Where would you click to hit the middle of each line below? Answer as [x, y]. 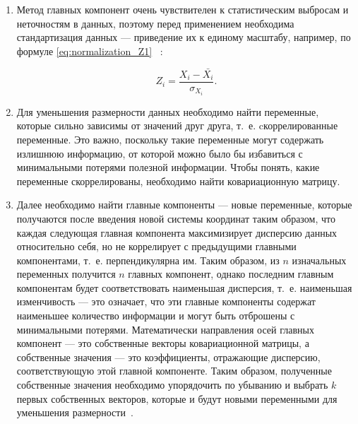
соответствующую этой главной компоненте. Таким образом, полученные [174, 371]
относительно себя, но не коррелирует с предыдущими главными [156, 246]
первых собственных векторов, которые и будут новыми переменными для [177, 398]
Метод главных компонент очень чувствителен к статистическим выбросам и [183, 9]
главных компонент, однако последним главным [231, 274]
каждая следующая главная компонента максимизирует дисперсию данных [177, 232]
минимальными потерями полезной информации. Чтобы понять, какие [168, 167]
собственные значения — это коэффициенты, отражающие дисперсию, [168, 357]
